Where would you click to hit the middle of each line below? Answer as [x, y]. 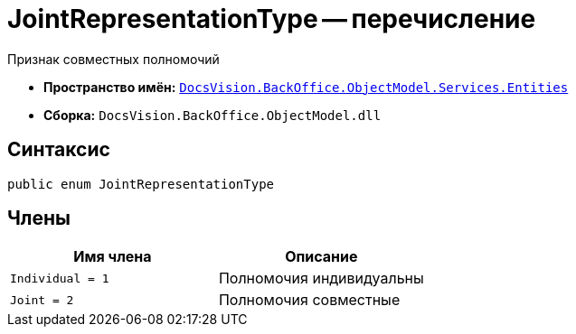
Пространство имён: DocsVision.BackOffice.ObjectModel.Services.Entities [306, 87]
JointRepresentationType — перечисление [272, 19]
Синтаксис [59, 150]
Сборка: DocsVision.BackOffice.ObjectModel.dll [212, 115]
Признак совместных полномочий [113, 59]
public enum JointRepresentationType [141, 184]
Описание [321, 257]
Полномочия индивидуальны [321, 278]
